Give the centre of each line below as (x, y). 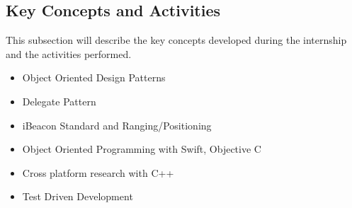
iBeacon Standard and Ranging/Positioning (117, 125)
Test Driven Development (78, 196)
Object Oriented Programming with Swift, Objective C (142, 149)
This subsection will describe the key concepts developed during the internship (176, 40)
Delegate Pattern (59, 101)
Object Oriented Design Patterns (94, 77)
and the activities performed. (69, 53)
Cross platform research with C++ (98, 172)
